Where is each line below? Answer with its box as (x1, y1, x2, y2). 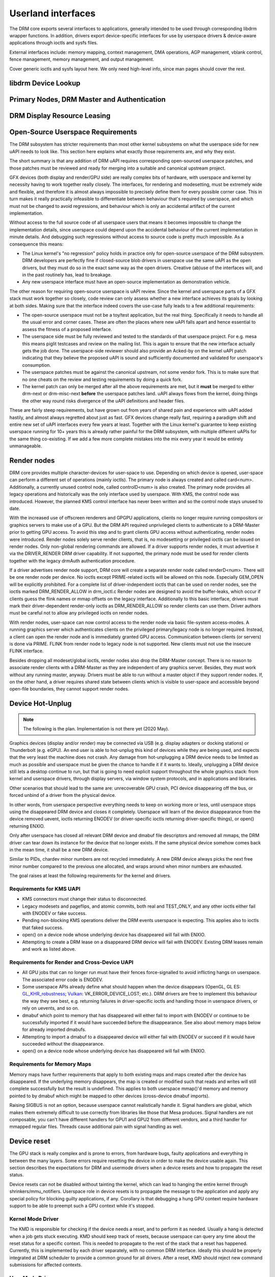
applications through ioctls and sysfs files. (9, 40, 98, 46)
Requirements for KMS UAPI (9, 885, 81, 892)
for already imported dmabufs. (22, 1027, 87, 1033)
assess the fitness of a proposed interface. (22, 326, 112, 332)
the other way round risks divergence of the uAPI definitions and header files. (22, 397, 185, 404)
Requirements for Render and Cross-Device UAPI (9, 958, 133, 965)
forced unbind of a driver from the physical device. (9, 792, 117, 798)
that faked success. (22, 925, 64, 931)
